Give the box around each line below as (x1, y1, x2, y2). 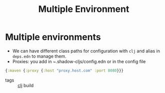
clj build (17, 82, 34, 88)
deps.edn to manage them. (12, 53, 67, 59)
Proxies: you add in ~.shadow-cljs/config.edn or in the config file (12, 58, 146, 64)
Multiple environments (5, 31, 101, 43)
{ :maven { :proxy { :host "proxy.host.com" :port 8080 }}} (5, 68, 124, 73)
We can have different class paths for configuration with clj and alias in (12, 48, 161, 54)
